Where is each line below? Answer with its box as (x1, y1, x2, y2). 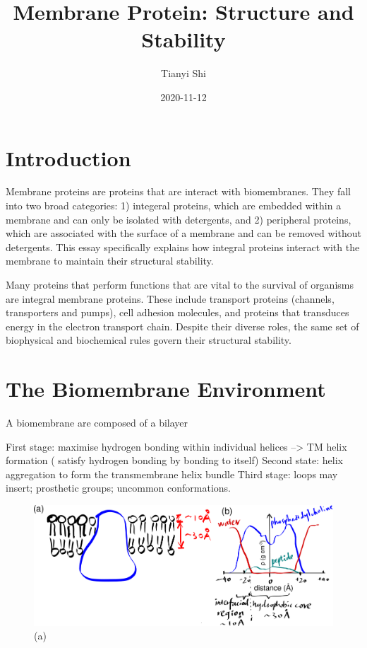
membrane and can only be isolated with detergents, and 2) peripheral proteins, (6, 212, 351, 226)
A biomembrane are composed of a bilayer (6, 415, 188, 430)
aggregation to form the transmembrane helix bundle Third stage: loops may (6, 466, 338, 481)
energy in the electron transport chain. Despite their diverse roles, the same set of (6, 318, 359, 333)
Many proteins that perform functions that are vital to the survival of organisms (6, 277, 354, 291)
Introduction (6, 143, 131, 172)
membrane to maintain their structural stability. (6, 253, 214, 268)
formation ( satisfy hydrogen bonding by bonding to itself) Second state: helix (6, 453, 344, 468)
